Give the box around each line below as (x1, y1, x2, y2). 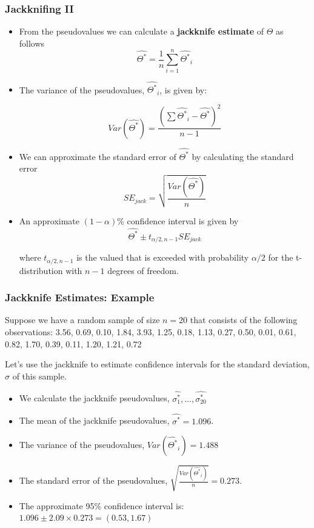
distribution (19, 264, 63, 276)
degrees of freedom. (107, 264, 179, 276)
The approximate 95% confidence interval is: (19, 499, 184, 512)
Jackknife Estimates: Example (5, 290, 155, 305)
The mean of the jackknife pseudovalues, (19, 414, 170, 427)
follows (19, 36, 45, 49)
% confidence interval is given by (117, 215, 239, 227)
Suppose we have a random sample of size (5, 313, 160, 326)
